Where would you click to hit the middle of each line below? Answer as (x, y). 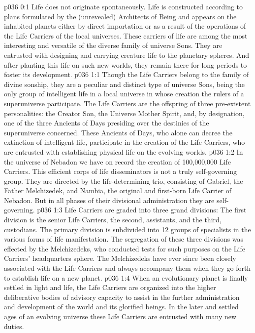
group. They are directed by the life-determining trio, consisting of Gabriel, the (124, 181)
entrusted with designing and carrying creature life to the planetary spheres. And (127, 55)
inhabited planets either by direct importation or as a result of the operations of (125, 26)
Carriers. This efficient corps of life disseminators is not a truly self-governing (120, 171)
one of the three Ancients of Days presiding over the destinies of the (107, 123)
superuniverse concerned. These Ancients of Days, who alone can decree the (118, 132)
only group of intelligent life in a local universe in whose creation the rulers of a (124, 94)
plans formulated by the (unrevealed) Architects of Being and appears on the (120, 16)
